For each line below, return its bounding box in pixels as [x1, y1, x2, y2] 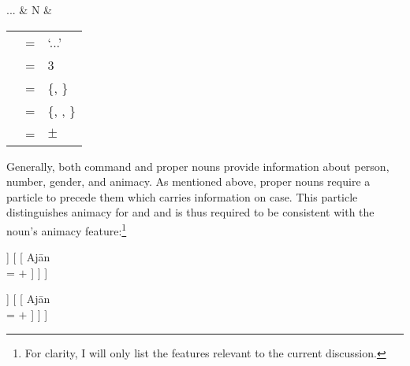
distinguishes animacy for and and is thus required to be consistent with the [6, 204, 375, 220]
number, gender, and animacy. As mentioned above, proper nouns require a [6, 173, 371, 190]
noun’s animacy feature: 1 [6, 220, 127, 238]
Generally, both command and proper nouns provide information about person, [6, 157, 389, 174]
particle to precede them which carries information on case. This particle [6, 188, 358, 205]
